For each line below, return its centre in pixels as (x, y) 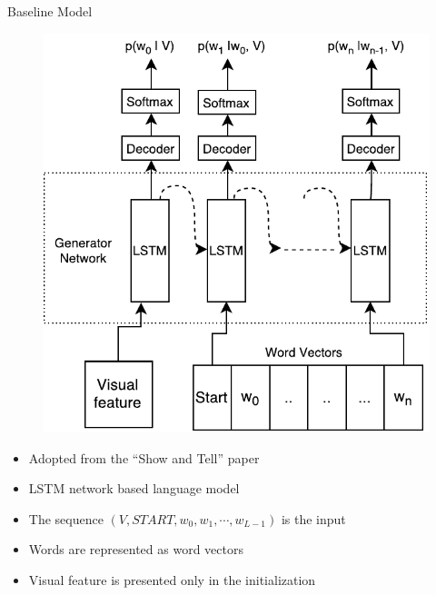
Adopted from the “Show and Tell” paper (144, 457)
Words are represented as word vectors (136, 549)
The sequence (66, 518)
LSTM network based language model (134, 488)
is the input (313, 518)
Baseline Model (50, 11)
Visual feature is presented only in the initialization (172, 580)
